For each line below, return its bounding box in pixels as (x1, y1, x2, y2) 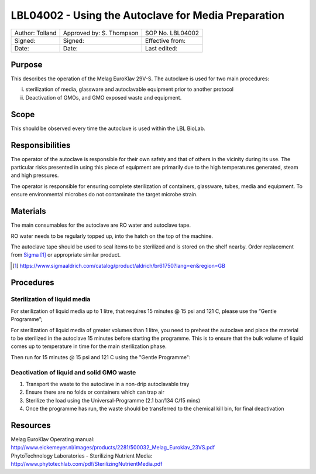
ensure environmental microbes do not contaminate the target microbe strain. (11, 191, 198, 198)
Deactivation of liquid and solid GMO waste (11, 368, 136, 376)
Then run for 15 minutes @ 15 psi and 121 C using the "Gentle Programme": (11, 353, 191, 360)
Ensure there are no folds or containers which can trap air (25, 388, 165, 395)
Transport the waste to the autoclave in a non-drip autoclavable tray (25, 380, 190, 387)
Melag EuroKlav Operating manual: (11, 436, 95, 443)
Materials (11, 206, 46, 216)
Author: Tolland (14, 29, 57, 37)
